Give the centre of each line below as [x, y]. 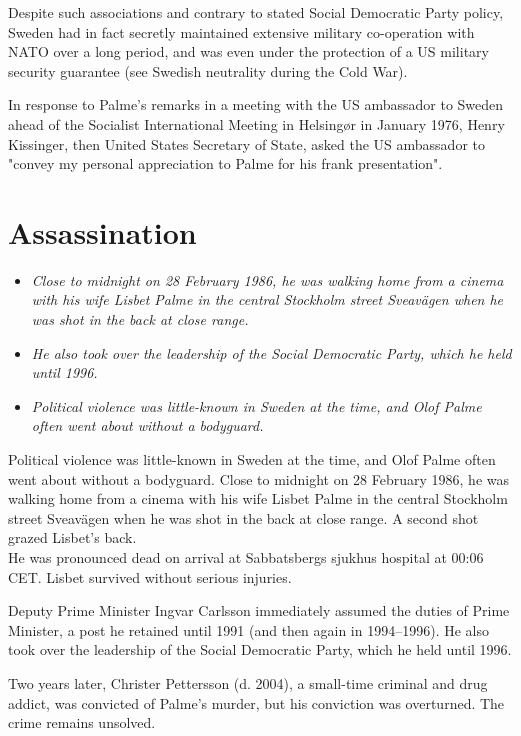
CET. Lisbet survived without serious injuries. [150, 576]
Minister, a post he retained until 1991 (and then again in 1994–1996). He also [248, 629]
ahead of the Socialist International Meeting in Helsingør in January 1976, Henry [256, 123]
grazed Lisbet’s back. [72, 537]
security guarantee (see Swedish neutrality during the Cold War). [208, 70]
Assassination [102, 231]
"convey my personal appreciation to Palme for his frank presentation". [225, 163]
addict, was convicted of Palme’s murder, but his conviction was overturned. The [256, 702]
